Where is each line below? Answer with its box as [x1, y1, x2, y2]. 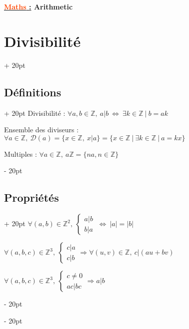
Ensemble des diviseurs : [4, 124, 79, 135]
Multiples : [4, 148, 37, 159]
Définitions [4, 84, 61, 99]
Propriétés [4, 190, 59, 205]
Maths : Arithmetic [4, 1, 73, 11]
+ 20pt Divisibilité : [4, 107, 65, 118]
